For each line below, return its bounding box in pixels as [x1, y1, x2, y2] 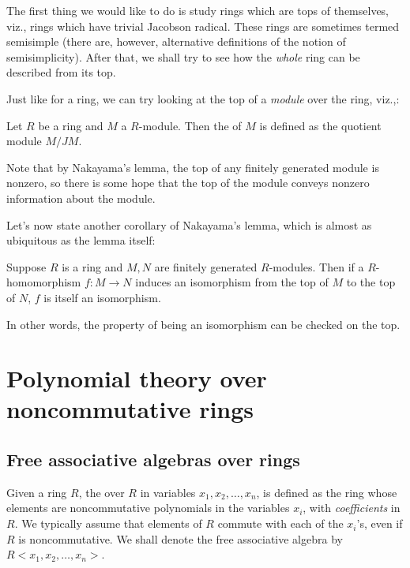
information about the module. [6, 189, 156, 206]
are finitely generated [154, 258, 258, 275]
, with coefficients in [303, 499, 401, 516]
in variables [140, 484, 196, 500]
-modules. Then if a [269, 258, 364, 275]
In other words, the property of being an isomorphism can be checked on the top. [6, 316, 401, 332]
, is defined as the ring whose [256, 484, 397, 500]
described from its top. [6, 64, 116, 80]
